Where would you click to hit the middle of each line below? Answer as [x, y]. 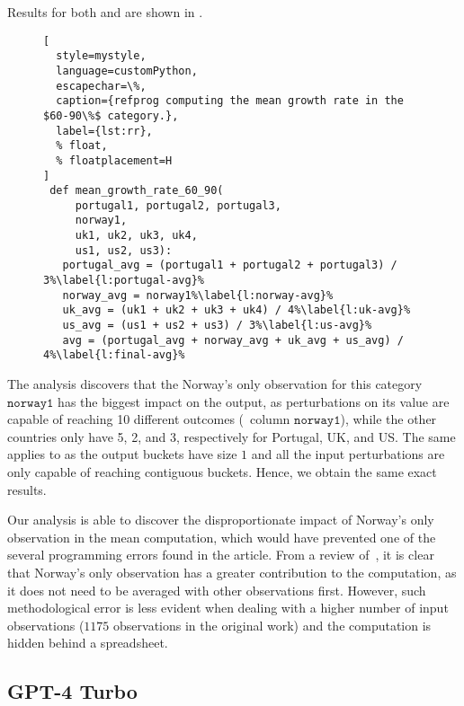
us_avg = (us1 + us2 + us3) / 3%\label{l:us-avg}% [217, 326]
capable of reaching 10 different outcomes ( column [149, 419]
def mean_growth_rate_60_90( [137, 191]
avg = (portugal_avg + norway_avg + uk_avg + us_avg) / [233, 340]
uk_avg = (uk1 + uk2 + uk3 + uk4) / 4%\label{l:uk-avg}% [236, 310]
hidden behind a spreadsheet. [88, 643]
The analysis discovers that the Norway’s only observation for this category [215, 384]
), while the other [388, 419]
